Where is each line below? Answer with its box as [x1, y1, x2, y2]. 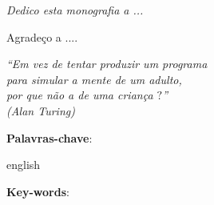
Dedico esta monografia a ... [6, 2, 144, 18]
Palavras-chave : [6, 129, 93, 146]
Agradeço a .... [6, 28, 78, 45]
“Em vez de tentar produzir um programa [6, 55, 208, 72]
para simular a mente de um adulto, [6, 70, 182, 87]
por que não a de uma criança [6, 86, 153, 103]
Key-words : [6, 183, 69, 199]
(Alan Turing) [6, 102, 75, 119]
